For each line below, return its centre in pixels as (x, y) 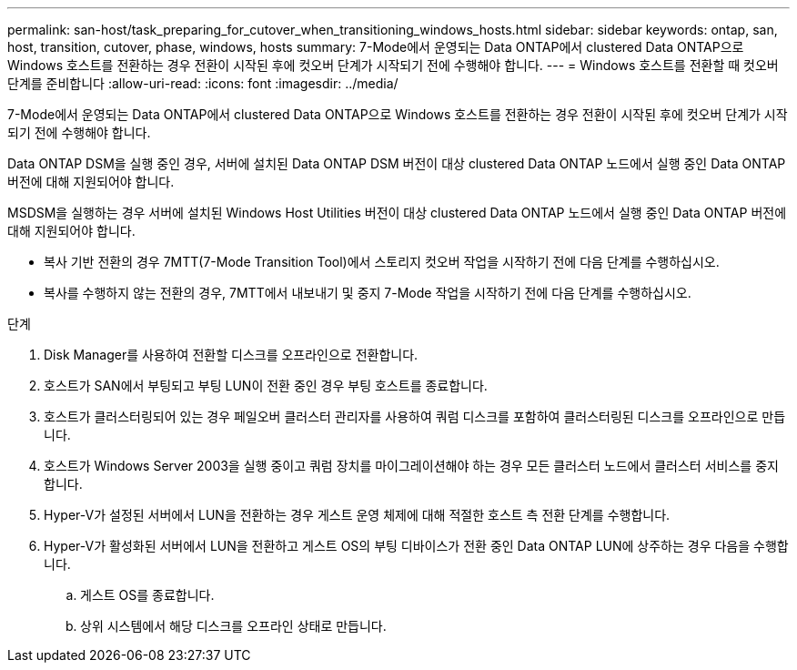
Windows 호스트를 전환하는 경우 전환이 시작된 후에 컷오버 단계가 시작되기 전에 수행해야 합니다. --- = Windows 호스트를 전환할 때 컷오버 (393, 65)
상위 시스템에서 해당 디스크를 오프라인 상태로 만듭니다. (233, 626)
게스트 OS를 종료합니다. (147, 595)
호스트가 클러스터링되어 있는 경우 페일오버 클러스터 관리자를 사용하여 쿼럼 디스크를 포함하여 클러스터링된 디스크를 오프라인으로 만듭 (415, 416)
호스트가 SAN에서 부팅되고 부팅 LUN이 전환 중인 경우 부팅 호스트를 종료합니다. (266, 386)
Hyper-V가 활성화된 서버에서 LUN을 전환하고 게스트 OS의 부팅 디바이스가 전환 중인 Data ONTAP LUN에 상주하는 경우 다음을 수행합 (416, 546)
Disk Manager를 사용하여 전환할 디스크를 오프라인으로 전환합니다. (231, 355)
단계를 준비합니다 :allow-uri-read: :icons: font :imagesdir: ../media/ (203, 83)
